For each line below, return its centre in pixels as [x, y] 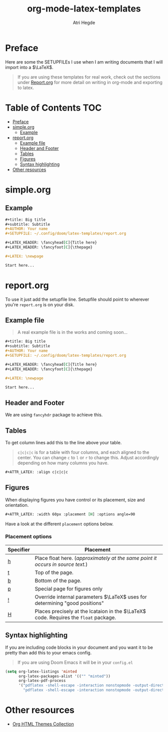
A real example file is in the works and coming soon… [72, 332]
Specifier [19, 549]
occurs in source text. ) [61, 564]
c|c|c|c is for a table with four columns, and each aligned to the [83, 452]
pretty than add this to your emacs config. [48, 652]
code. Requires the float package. [75, 617]
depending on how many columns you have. [63, 463]
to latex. [25, 88]
